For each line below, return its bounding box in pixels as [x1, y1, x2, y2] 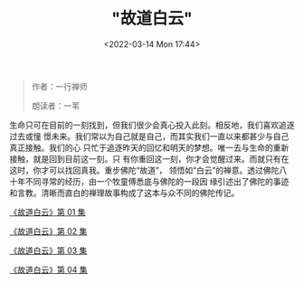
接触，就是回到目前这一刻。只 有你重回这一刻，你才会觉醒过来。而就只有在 [9, 153, 290, 164]
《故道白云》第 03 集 [9, 245, 88, 256]
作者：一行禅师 [31, 80, 88, 91]
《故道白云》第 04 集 [9, 264, 88, 275]
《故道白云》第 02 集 [9, 225, 88, 236]
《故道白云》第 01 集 [9, 206, 86, 217]
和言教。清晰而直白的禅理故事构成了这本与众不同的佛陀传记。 [9, 187, 240, 198]
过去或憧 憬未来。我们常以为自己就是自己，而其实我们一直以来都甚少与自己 [9, 130, 290, 141]
